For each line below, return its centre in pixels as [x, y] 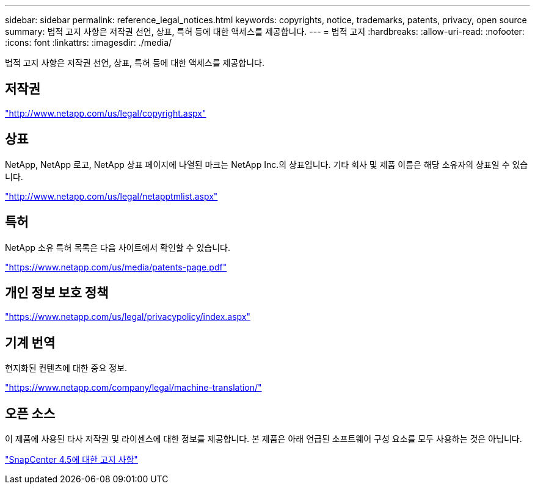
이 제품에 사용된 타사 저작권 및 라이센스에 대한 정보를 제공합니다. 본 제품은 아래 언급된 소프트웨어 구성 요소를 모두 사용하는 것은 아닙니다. [264, 439]
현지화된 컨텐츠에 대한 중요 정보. [66, 368]
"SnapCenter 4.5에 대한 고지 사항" [71, 460]
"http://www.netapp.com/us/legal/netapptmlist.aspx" [111, 196]
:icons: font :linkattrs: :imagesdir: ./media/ [89, 42]
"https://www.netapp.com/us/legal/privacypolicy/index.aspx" [128, 317]
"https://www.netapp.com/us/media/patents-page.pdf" [116, 267]
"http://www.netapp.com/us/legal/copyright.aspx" [106, 113]
